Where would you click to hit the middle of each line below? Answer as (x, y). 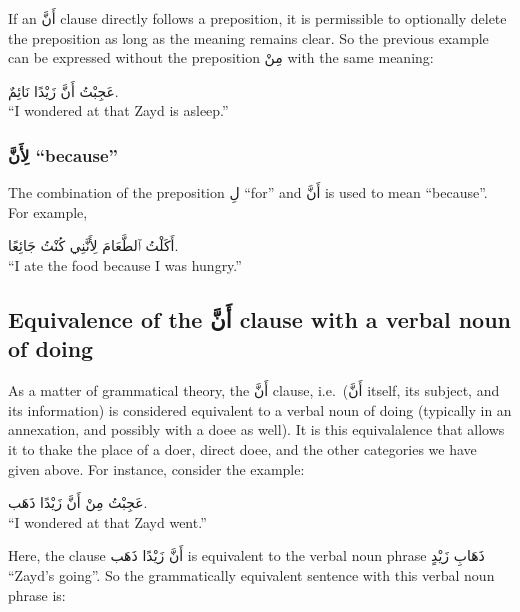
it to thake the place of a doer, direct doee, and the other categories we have (242, 448)
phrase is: (37, 594)
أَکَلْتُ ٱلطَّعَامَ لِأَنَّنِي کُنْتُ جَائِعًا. (93, 245)
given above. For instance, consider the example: (156, 468)
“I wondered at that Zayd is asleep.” (118, 110)
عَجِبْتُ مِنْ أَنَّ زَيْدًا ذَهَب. (78, 502)
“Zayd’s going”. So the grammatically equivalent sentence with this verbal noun (251, 574)
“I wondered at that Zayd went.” (107, 521)
